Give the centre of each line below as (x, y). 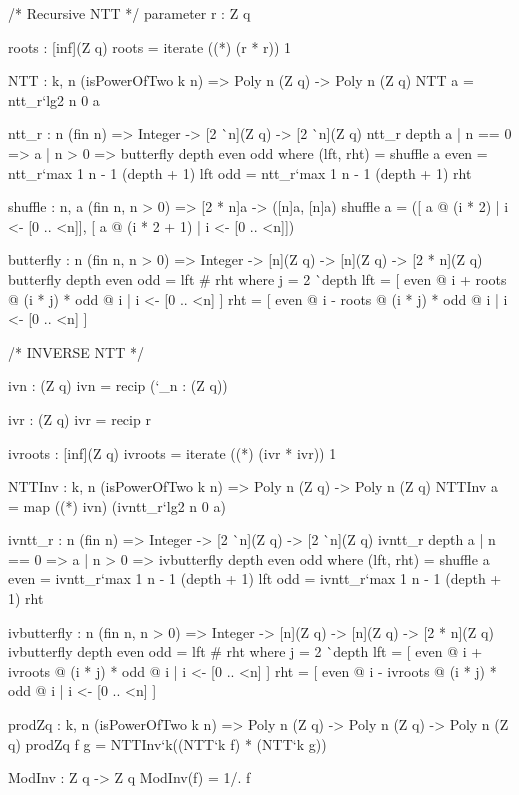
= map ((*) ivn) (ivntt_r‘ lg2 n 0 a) (117, 505)
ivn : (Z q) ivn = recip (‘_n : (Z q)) (118, 385)
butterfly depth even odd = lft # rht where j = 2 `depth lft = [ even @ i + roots (257, 278)
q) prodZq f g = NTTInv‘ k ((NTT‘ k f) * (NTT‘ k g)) (167, 743)
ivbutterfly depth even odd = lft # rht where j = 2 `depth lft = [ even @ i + (245, 651)
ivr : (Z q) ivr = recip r (79, 418)
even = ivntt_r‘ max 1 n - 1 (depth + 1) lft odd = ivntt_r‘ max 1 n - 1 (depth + (255, 578)
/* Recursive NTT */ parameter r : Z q (129, 13)
